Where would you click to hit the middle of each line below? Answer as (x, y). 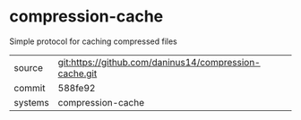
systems (31, 102)
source (28, 67)
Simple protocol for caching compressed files (93, 41)
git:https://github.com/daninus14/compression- (159, 62)
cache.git (77, 73)
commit (30, 88)
